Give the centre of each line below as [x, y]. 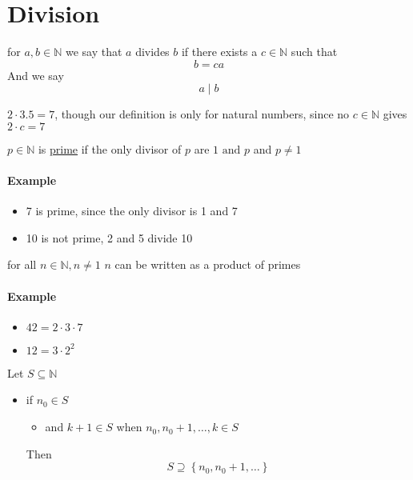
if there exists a [219, 52]
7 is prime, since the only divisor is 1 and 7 [132, 211]
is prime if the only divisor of [110, 148]
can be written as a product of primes [208, 264]
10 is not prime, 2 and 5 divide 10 [109, 237]
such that [314, 52]
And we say [36, 75]
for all [22, 264]
